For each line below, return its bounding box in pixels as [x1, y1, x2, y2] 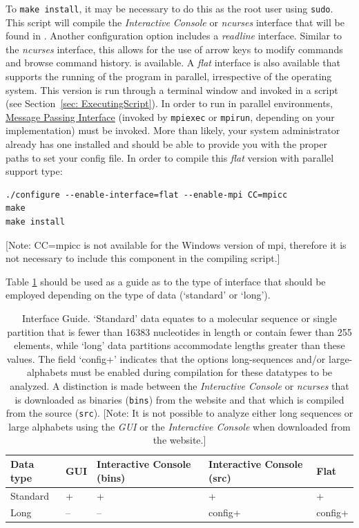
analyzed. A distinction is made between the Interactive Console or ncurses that [10, 378, 349, 393]
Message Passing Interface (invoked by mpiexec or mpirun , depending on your [6, 109, 335, 124]
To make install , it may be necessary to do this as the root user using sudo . [6, 1, 333, 15]
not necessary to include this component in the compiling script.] [6, 251, 280, 265]
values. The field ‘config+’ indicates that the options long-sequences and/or [6, 351, 326, 366]
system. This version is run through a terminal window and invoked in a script [6, 82, 338, 97]
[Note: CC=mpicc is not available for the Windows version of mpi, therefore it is [6, 237, 347, 252]
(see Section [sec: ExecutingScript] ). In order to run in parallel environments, [6, 96, 333, 111]
